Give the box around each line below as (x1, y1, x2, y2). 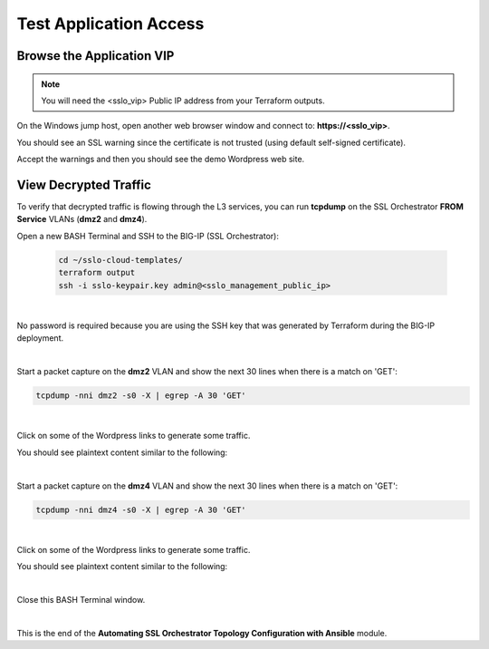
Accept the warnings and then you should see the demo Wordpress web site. (16, 154, 305, 165)
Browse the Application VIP (16, 48, 175, 63)
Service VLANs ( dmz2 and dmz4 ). (16, 214, 148, 225)
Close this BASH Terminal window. (16, 595, 146, 605)
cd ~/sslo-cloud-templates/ (58, 255, 183, 265)
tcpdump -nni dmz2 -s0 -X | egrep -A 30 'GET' (35, 391, 246, 401)
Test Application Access (16, 14, 205, 34)
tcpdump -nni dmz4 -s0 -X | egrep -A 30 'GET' (35, 504, 246, 515)
